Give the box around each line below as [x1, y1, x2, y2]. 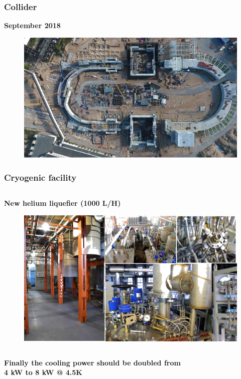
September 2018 [4, 20, 61, 31]
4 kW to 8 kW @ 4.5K [4, 367, 82, 377]
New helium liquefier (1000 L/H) [4, 197, 121, 208]
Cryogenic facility [4, 171, 77, 183]
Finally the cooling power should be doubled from [4, 357, 181, 367]
